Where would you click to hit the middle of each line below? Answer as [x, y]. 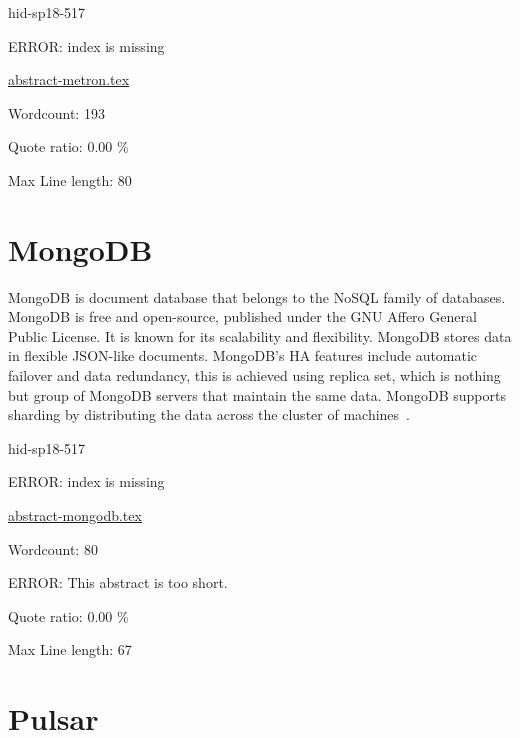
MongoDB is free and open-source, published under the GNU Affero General [242, 316]
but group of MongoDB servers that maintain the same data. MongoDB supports [257, 394]
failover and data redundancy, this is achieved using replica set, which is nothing [254, 375]
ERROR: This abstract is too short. [118, 582]
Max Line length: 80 [70, 179]
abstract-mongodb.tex [75, 515]
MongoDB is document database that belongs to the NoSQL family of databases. [257, 296]
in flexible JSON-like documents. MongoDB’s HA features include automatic [243, 355]
